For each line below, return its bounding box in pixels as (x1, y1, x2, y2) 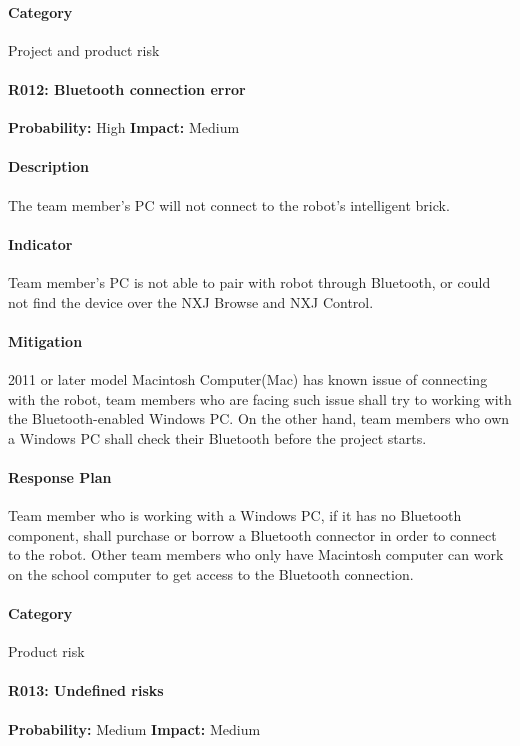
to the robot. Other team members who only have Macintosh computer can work (8, 544, 504, 565)
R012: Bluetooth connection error (8, 78, 246, 99)
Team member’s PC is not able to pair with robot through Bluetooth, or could (8, 271, 491, 292)
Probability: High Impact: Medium (8, 117, 240, 138)
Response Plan (8, 466, 112, 487)
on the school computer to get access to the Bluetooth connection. (8, 563, 414, 584)
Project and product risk (8, 39, 160, 60)
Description (8, 156, 90, 177)
